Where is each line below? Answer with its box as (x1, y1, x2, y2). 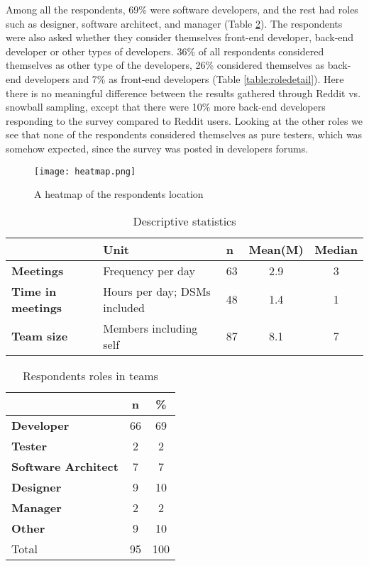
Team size (11, 328, 68, 345)
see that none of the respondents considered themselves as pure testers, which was (6, 127, 363, 142)
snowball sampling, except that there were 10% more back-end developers (6, 99, 326, 114)
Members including (103, 319, 198, 336)
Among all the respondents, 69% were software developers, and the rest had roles (6, 2, 358, 16)
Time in (11, 282, 57, 299)
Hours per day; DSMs (103, 282, 211, 299)
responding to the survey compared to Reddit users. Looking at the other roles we (6, 113, 363, 128)
